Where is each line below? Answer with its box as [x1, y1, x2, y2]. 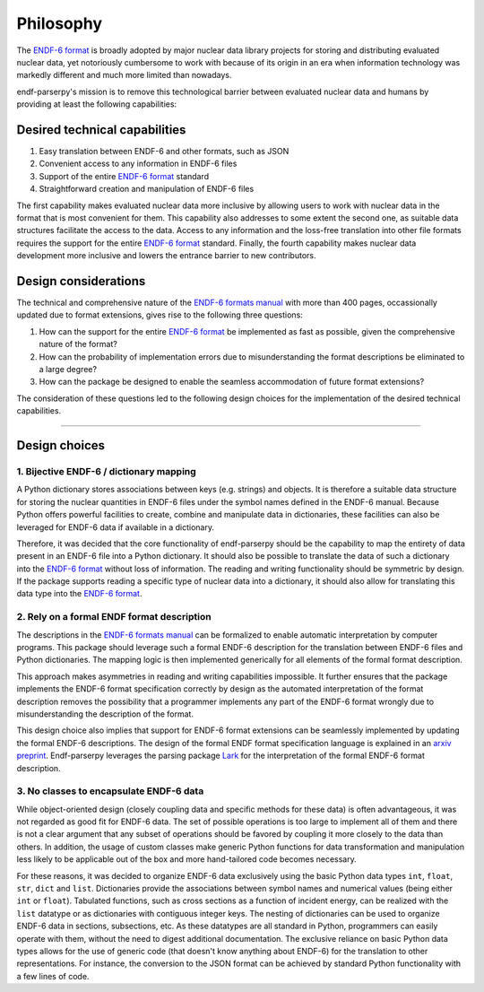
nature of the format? [39, 339, 118, 350]
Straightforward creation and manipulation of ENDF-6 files [39, 184, 255, 195]
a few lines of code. [16, 970, 90, 981]
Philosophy [16, 13, 103, 33]
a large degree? [39, 364, 98, 374]
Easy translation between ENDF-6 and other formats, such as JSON [39, 146, 290, 157]
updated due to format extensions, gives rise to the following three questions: [16, 309, 304, 320]
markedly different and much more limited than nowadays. [16, 70, 232, 81]
